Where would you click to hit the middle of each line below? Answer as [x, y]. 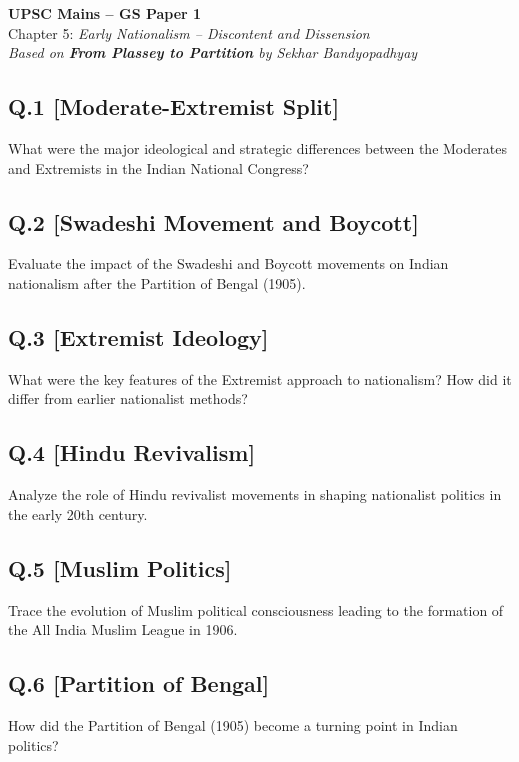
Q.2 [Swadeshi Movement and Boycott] [213, 221]
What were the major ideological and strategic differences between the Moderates [257, 147]
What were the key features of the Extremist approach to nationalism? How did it [260, 378]
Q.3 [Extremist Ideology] [138, 336]
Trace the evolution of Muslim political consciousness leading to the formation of [256, 609]
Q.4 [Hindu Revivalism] [132, 452]
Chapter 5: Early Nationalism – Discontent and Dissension [189, 32]
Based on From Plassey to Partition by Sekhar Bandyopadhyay [213, 52]
